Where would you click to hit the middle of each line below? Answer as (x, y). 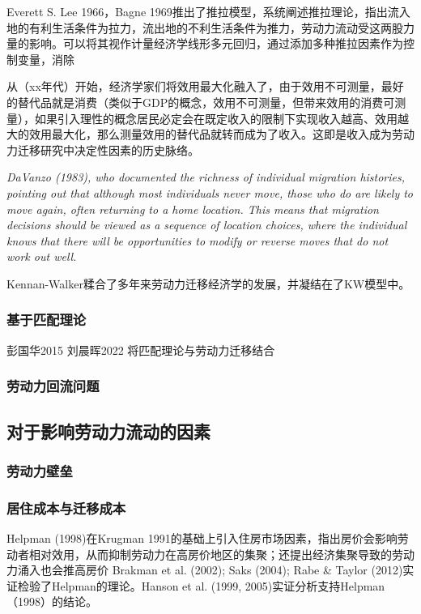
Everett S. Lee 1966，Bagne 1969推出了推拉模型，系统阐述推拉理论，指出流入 (208, 11)
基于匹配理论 (47, 320)
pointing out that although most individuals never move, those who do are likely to (210, 192)
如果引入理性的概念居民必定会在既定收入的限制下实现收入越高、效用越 (221, 118)
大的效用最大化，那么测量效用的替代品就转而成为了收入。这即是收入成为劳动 (210, 134)
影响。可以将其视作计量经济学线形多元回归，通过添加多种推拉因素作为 (216, 43)
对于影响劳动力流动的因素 (108, 431)
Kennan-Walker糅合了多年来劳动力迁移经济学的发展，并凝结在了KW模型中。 (208, 283)
